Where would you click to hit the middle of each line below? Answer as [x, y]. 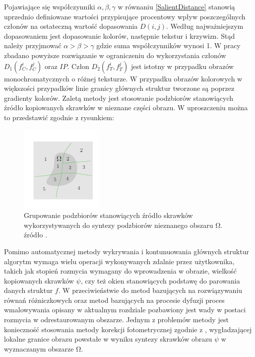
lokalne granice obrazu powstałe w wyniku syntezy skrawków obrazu [108, 339]
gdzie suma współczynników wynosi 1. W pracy [168, 45]
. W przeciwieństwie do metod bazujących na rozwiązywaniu [150, 290]
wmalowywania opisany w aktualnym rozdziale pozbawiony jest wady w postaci [125, 310]
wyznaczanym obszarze [39, 348]
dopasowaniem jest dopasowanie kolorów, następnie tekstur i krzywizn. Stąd [120, 36]
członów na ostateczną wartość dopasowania [71, 26]
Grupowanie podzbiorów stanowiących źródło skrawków [108, 215]
